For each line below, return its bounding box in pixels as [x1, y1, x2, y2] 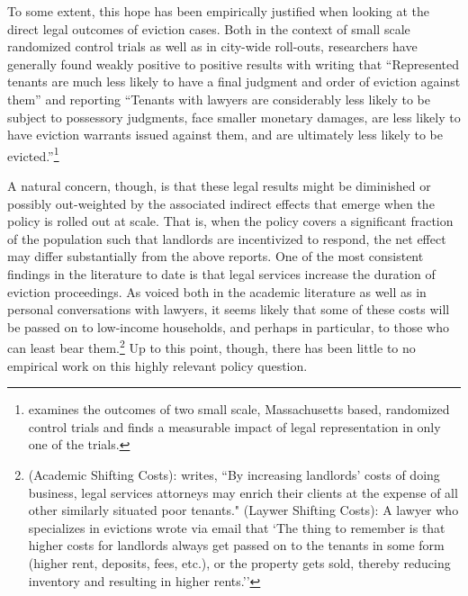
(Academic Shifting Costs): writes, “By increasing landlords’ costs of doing [28, 465, 440, 483]
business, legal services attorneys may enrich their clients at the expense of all [28, 483, 458, 501]
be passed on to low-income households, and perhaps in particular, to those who [7, 317, 449, 336]
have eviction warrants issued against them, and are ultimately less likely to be [7, 125, 443, 144]
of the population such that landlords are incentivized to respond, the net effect [7, 229, 446, 248]
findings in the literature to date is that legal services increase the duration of [7, 264, 436, 283]
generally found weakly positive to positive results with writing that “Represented [7, 54, 460, 73]
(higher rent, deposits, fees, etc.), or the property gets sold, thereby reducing [28, 553, 451, 572]
